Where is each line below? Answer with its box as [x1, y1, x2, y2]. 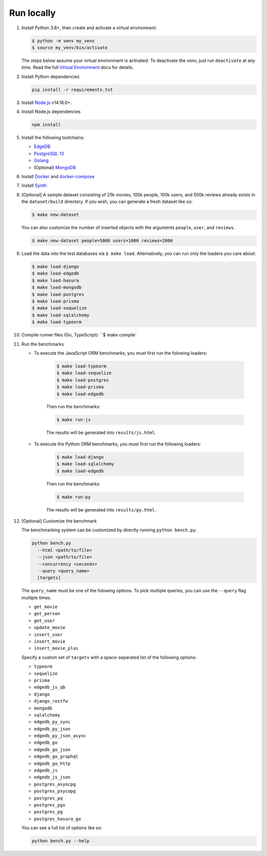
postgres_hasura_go [34, 816, 81, 821]
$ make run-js [56, 417, 91, 423]
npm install [32, 122, 61, 128]
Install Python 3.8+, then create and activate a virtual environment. [21, 25, 157, 31]
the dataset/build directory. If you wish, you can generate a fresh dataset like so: [21, 198, 193, 205]
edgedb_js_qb [34, 684, 66, 690]
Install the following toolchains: [21, 135, 85, 141]
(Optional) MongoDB [34, 164, 76, 170]
